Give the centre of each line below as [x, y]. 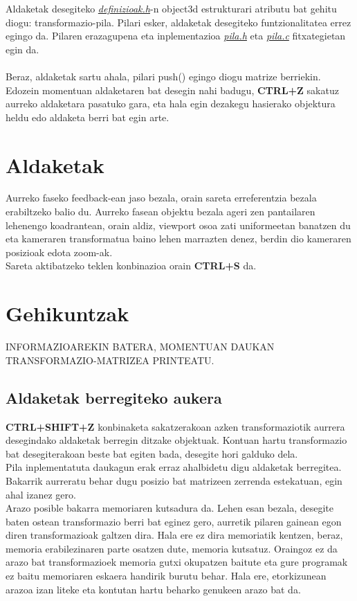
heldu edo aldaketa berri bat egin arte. [88, 117]
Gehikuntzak [67, 313]
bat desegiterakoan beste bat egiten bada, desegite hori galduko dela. [152, 453]
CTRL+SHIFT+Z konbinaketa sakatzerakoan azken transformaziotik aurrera [175, 426]
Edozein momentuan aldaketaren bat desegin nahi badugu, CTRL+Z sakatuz [172, 90]
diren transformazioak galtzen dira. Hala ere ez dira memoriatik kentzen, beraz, [174, 535]
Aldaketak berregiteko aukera [114, 397]
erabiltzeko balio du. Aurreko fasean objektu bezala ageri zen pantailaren [161, 212]
